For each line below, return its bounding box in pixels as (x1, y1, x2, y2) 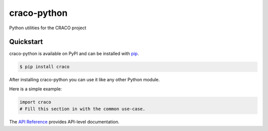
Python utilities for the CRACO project (9, 25, 86, 31)
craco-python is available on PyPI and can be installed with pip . (9, 51, 139, 57)
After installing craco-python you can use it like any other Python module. (9, 77, 160, 83)
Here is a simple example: (9, 86, 62, 92)
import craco (19, 99, 52, 105)
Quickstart (9, 38, 43, 46)
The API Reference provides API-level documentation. (9, 119, 120, 125)
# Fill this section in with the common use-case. (19, 106, 146, 112)
